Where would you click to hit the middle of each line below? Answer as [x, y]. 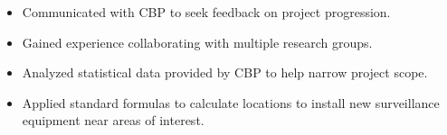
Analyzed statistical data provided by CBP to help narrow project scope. [225, 72]
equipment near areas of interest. [113, 120]
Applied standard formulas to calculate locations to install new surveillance [231, 102]
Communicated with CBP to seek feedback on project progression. [206, 12]
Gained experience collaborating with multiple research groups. [197, 42]
